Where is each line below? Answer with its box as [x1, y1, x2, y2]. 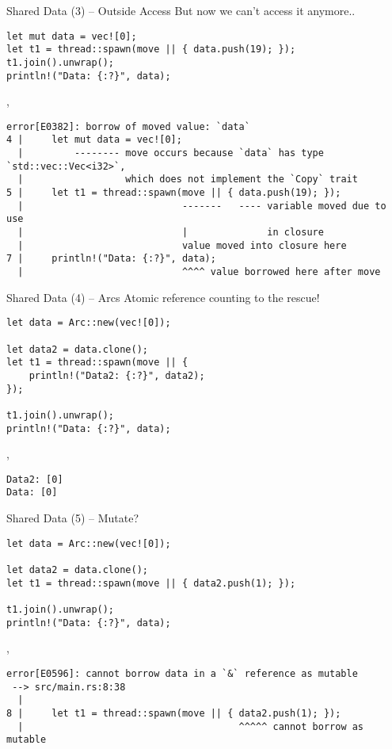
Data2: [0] [6, 473, 63, 485]
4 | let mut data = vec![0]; [6, 134, 182, 146]
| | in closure [17, 227, 324, 239]
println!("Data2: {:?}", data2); [29, 369, 205, 381]
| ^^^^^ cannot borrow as [17, 720, 364, 732]
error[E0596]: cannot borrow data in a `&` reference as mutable [6, 667, 358, 679]
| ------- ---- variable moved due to [17, 200, 386, 212]
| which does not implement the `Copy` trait [17, 174, 358, 185]
